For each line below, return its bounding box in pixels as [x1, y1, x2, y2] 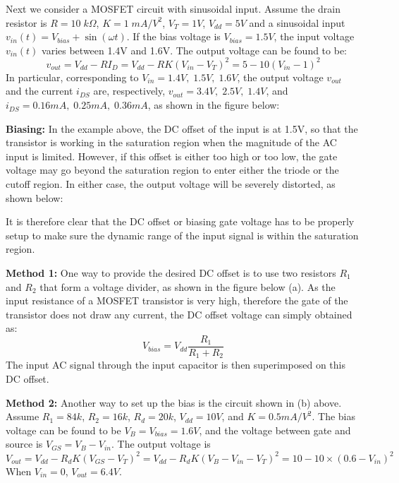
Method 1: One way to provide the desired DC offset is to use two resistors [6, 266, 336, 280]
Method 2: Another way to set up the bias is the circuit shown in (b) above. [6, 395, 342, 410]
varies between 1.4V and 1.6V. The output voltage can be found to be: [42, 42, 348, 57]
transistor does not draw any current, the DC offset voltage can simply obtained [6, 306, 352, 321]
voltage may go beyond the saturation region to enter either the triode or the [6, 162, 339, 177]
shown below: [6, 190, 63, 205]
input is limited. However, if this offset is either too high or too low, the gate [6, 148, 338, 163]
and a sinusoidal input [249, 15, 345, 30]
